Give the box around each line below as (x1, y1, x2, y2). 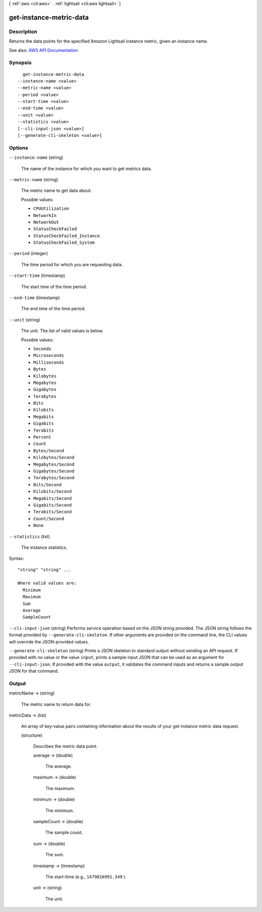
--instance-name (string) (9, 154, 64, 160)
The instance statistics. (21, 544, 67, 550)
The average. (45, 763, 72, 769)
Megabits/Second (33, 495, 72, 501)
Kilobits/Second (33, 489, 72, 494)
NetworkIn (33, 213, 57, 218)
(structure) (21, 732, 43, 738)
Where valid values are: (17, 580, 77, 586)
